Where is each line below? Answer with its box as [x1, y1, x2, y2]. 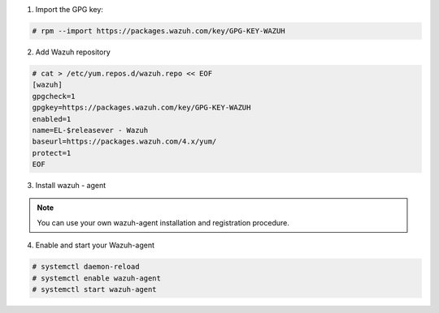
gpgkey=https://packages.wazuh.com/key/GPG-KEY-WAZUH [32, 103, 251, 113]
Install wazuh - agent [35, 181, 106, 191]
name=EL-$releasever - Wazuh [32, 126, 149, 135]
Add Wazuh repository [35, 47, 111, 57]
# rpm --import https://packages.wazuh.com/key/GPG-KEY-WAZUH [32, 26, 285, 36]
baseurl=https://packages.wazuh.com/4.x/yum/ [32, 137, 217, 146]
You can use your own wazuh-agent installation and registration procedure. [37, 217, 290, 227]
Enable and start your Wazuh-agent [35, 240, 154, 251]
